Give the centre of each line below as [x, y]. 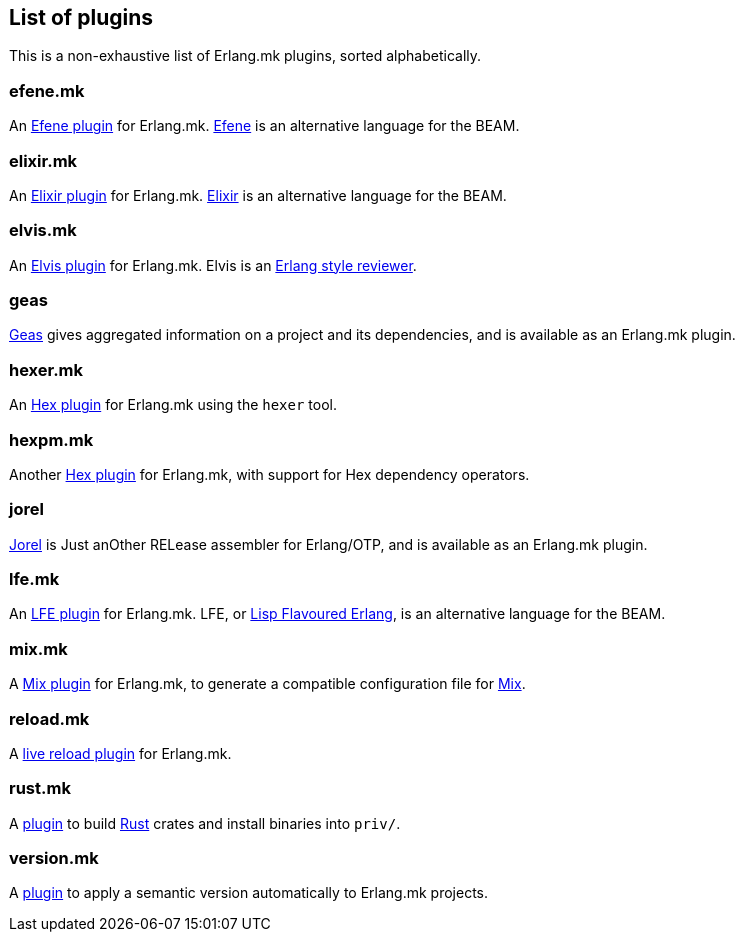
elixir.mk [43, 160]
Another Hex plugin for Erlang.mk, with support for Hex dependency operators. [269, 474]
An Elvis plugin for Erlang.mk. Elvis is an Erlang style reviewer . [213, 265]
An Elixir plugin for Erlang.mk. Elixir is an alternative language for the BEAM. [258, 195]
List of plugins [81, 17]
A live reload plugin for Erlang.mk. [120, 753]
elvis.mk [43, 230]
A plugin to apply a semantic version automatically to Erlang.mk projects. [249, 893]
